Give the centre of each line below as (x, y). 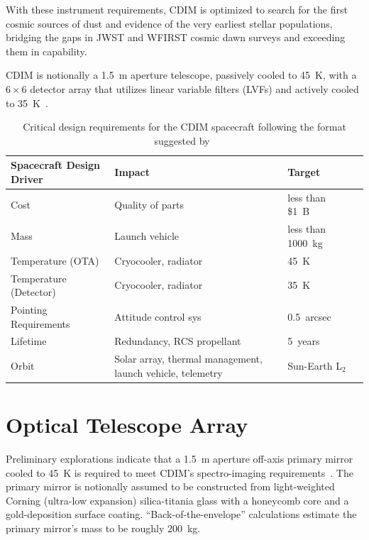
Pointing (29, 309)
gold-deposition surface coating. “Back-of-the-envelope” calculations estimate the (181, 514)
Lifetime (29, 341)
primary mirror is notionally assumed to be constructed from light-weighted (170, 486)
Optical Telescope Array (127, 425)
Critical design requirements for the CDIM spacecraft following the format (184, 127)
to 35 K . (27, 103)
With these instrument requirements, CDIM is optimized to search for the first (177, 9)
